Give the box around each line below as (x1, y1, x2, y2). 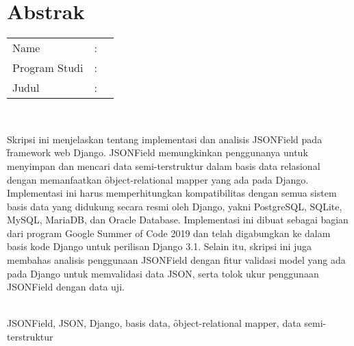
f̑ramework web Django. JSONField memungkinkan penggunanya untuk (7, 145, 308, 160)
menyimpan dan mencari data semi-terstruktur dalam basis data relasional (7, 158, 320, 173)
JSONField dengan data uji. (7, 280, 125, 294)
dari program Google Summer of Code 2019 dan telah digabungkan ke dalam (7, 225, 331, 240)
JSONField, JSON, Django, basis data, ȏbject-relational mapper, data (7, 316, 301, 330)
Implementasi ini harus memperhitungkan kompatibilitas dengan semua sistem (7, 186, 337, 200)
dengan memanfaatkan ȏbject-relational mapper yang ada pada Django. (7, 172, 309, 186)
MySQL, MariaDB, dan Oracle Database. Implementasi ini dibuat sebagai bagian (7, 212, 349, 227)
